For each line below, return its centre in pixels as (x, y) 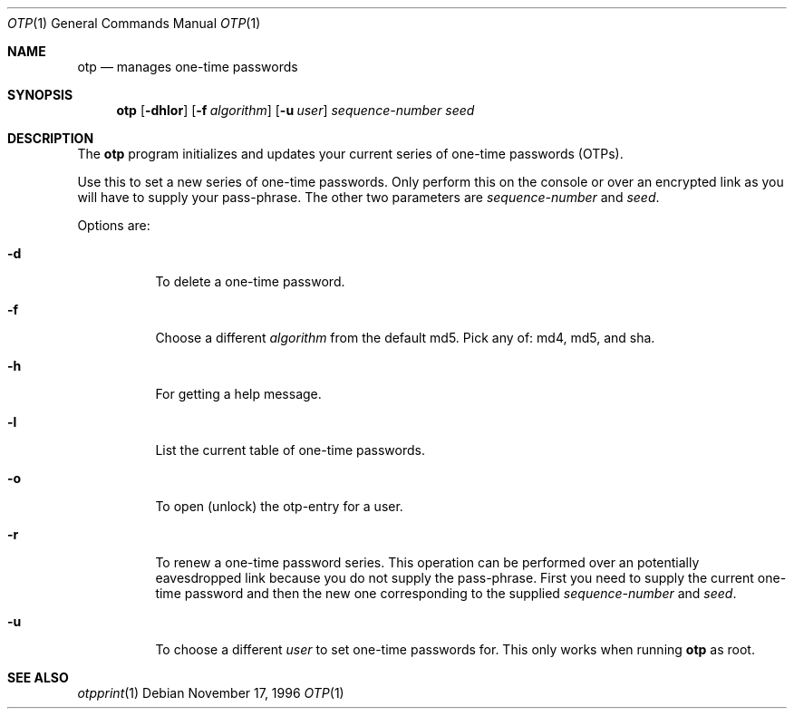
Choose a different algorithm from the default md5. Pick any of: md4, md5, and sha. (405, 338)
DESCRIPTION (51, 138)
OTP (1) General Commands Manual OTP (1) (134, 23)
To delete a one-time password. (250, 281)
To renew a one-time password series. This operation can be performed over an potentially (427, 562)
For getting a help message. (238, 394)
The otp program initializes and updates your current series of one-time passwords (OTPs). (350, 154)
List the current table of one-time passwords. (290, 450)
